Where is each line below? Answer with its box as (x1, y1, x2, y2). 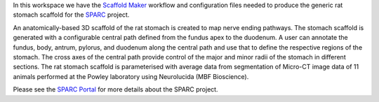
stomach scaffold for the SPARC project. (13, 10, 130, 19)
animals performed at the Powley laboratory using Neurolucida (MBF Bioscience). (13, 72, 249, 80)
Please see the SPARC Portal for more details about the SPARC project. (13, 85, 218, 94)
